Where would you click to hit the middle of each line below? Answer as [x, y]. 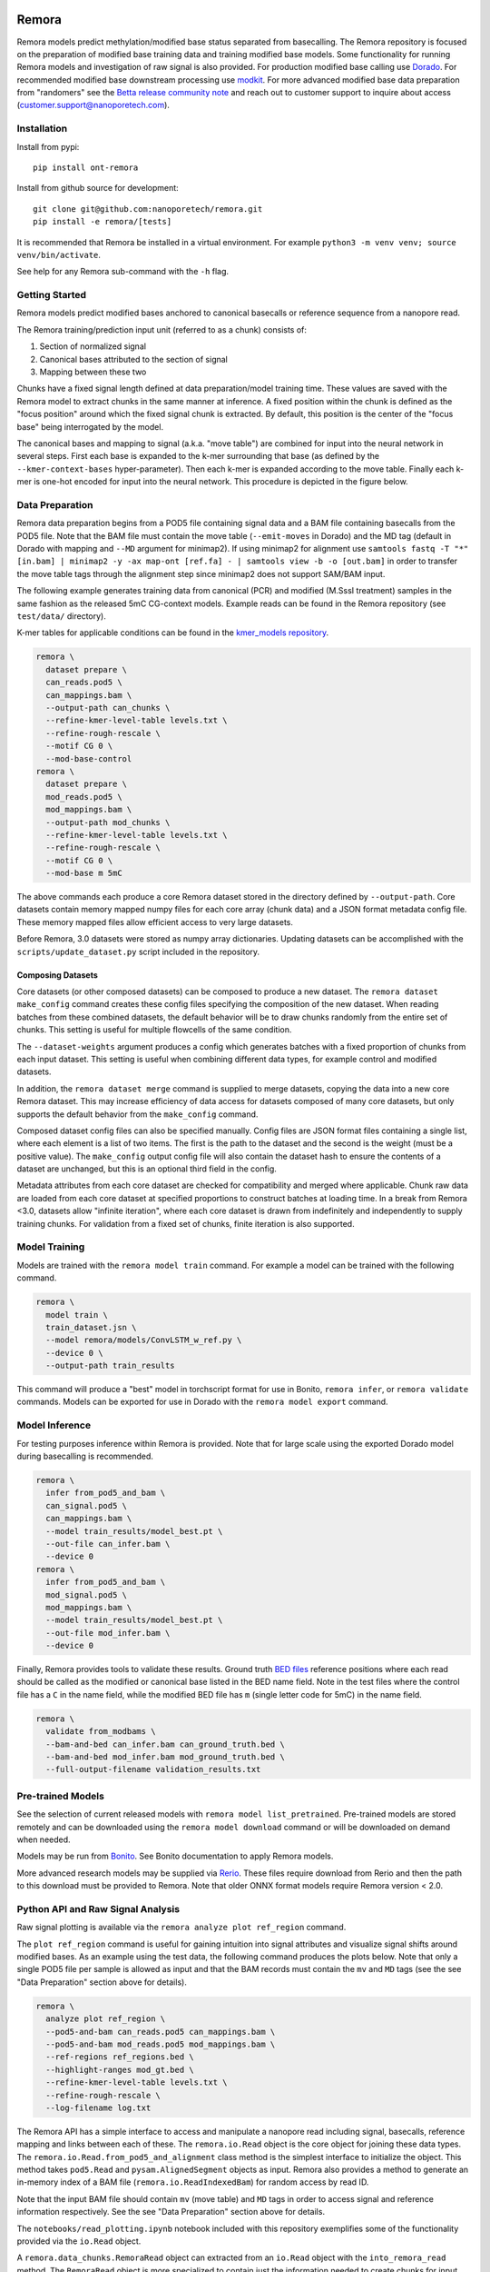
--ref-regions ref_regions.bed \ [120, 2057]
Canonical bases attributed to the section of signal [134, 359]
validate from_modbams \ [101, 1732]
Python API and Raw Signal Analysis [98, 1908]
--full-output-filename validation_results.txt [153, 1769]
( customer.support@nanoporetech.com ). [93, 105]
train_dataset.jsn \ [91, 1327]
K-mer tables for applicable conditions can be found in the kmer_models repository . [173, 633]
